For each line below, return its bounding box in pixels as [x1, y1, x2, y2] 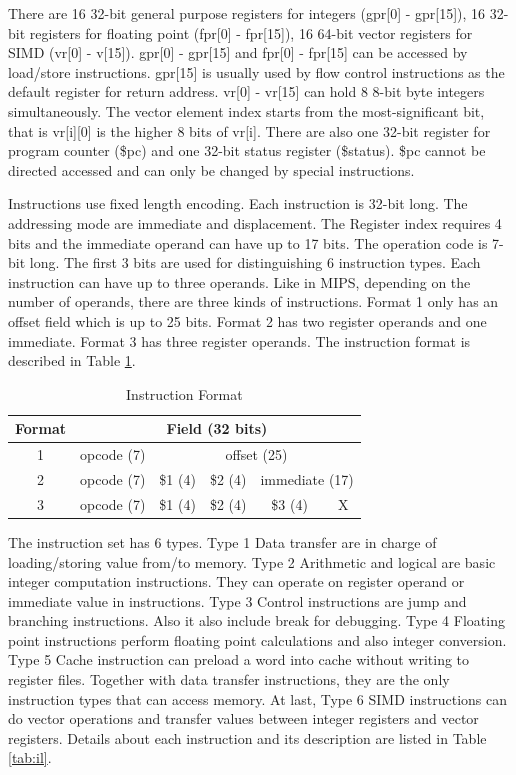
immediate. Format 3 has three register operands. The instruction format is [8, 330, 471, 351]
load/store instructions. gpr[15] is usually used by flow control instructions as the [8, 61, 505, 82]
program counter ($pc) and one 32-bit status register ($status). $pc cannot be [8, 140, 486, 161]
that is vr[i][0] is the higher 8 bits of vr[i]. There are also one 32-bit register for [8, 120, 491, 141]
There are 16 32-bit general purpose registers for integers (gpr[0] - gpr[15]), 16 [8, 3, 486, 23]
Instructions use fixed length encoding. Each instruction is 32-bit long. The [8, 193, 468, 214]
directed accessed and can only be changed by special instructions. [8, 159, 415, 180]
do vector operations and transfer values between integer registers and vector [8, 708, 479, 729]
